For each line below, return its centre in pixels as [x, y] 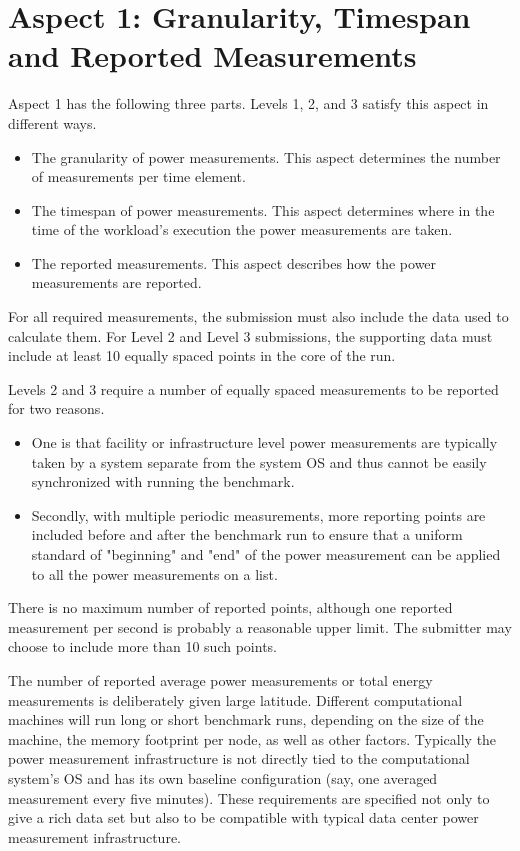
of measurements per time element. [138, 176]
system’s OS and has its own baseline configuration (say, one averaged [223, 777]
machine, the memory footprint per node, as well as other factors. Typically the [252, 738]
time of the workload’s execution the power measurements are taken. [242, 229]
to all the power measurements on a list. [154, 573]
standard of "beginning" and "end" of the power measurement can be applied [266, 554]
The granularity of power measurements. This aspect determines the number [266, 156]
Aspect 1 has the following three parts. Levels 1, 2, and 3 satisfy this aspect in [248, 103]
